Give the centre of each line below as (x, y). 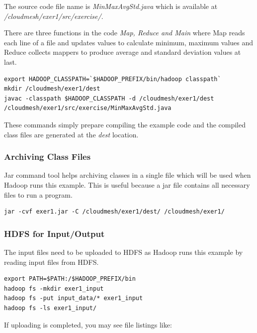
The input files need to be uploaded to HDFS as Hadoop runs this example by (124, 252)
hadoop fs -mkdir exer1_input (54, 288)
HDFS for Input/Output (54, 233)
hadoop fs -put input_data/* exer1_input (74, 298)
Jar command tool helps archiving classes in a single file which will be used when (128, 175)
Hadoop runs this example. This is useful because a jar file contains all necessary (127, 184)
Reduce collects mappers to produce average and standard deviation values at (123, 52)
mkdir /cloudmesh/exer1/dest (52, 89)
